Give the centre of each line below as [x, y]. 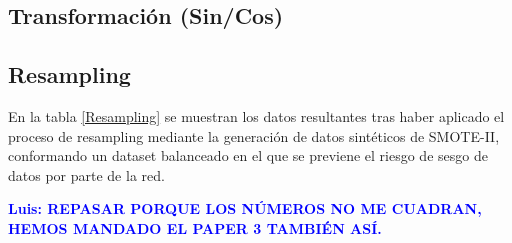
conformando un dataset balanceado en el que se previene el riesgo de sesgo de [248, 155]
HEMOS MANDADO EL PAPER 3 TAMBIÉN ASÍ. [195, 227]
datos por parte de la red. [86, 174]
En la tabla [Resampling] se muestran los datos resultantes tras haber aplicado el [256, 115]
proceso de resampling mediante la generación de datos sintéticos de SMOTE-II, [254, 135]
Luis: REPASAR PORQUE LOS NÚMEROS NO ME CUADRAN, [245, 208]
